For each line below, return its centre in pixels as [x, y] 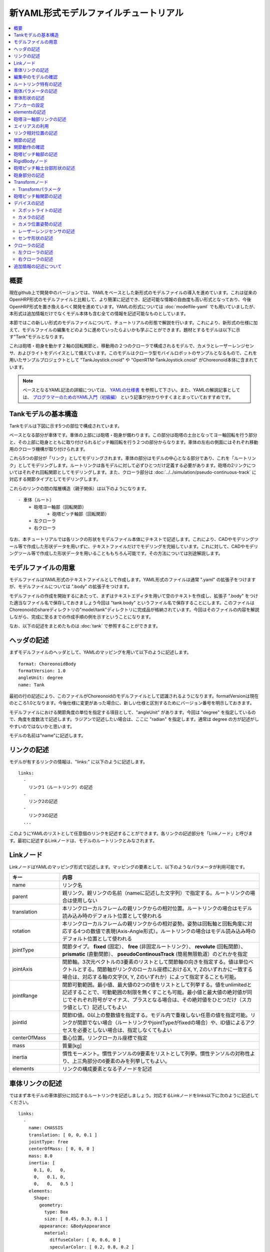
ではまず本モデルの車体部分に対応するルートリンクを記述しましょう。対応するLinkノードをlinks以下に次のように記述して [134, 1095]
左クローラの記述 [36, 252]
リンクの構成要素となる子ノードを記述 [107, 1069]
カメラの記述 [31, 217]
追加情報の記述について [38, 266]
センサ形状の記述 [36, 238]
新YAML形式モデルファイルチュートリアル [96, 13]
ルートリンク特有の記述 [38, 84]
